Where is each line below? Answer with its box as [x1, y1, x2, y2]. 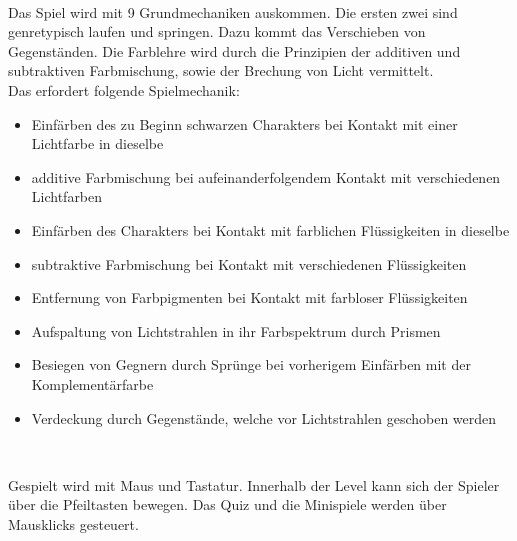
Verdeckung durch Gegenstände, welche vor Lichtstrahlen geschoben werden [31, 407, 497, 428]
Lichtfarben [31, 186, 103, 207]
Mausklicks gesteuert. [8, 513, 139, 534]
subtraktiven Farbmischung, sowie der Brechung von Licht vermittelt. [8, 60, 434, 81]
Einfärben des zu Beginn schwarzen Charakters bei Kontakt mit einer [31, 113, 458, 134]
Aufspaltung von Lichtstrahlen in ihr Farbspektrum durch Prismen [31, 320, 441, 341]
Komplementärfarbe [31, 373, 154, 394]
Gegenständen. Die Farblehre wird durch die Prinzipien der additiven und [8, 40, 461, 61]
